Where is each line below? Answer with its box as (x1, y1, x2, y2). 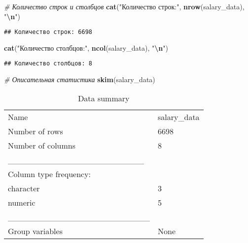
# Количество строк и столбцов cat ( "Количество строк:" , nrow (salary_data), (4, 1, 245, 11)
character (8, 182, 40, 194)
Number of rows (8, 125, 63, 137)
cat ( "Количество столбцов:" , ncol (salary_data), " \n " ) (4, 42, 168, 53)
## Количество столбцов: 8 (4, 60, 92, 67)
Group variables (8, 225, 63, 237)
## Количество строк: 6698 (4, 29, 92, 36)
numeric (8, 196, 35, 208)
